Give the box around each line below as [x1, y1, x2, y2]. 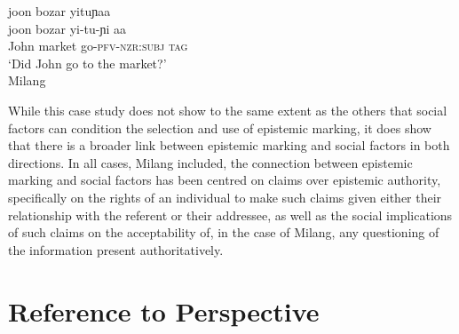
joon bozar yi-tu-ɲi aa [8, 19, 127, 37]
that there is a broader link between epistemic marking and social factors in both [8, 136, 450, 155]
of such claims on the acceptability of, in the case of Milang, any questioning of [8, 223, 439, 242]
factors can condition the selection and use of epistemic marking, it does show [8, 118, 431, 137]
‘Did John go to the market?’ [8, 53, 167, 72]
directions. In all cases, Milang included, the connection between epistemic [8, 153, 413, 171]
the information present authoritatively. [8, 240, 224, 258]
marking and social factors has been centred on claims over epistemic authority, [8, 171, 441, 189]
